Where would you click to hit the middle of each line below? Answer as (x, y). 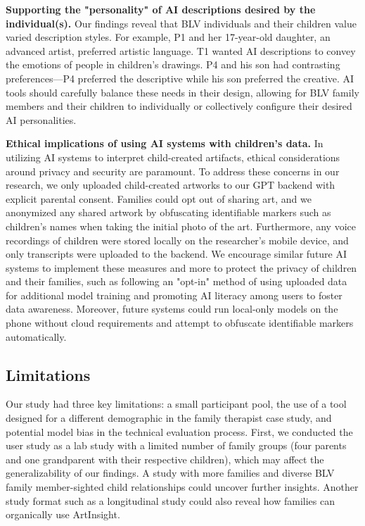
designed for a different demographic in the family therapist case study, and (169, 418)
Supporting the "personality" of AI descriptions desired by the (161, 9)
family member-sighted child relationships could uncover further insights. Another (182, 487)
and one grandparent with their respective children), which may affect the (165, 459)
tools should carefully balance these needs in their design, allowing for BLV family (182, 92)
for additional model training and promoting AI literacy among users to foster (174, 295)
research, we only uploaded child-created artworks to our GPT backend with (171, 185)
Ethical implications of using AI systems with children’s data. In (165, 143)
